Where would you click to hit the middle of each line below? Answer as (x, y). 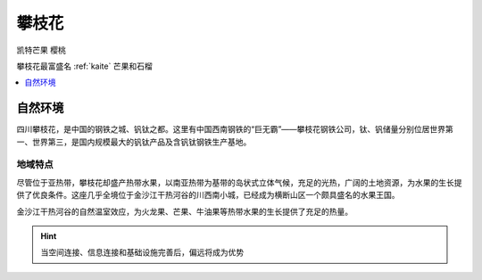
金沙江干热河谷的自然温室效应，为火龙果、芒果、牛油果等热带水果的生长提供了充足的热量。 (184, 211)
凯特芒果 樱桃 (41, 50)
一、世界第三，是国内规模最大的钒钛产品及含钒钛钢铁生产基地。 (134, 142)
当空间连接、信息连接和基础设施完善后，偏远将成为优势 (142, 252)
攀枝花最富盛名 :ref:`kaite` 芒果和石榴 (84, 66)
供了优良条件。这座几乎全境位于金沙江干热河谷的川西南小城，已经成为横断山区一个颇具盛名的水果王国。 (208, 195)
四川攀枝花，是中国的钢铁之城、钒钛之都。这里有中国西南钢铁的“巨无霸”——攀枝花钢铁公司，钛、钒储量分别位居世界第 (235, 129)
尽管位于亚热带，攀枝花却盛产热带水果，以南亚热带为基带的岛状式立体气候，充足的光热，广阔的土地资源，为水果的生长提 (239, 182)
